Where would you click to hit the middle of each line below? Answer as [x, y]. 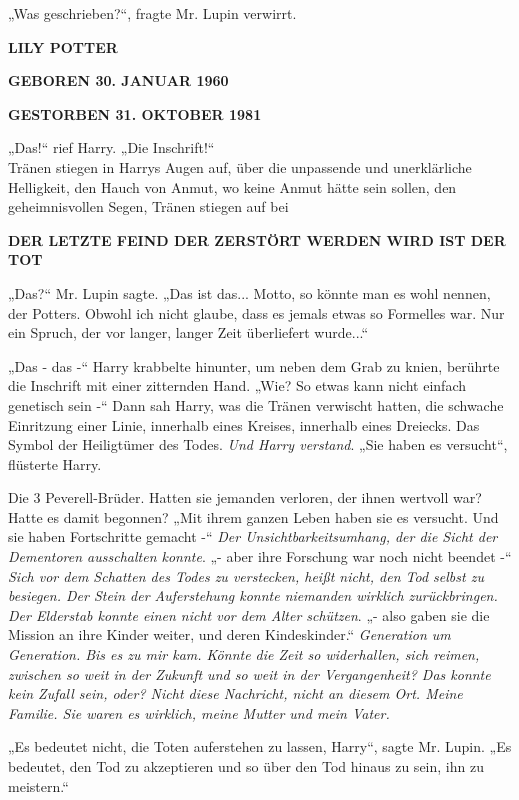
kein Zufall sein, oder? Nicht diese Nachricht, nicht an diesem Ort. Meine [235, 693]
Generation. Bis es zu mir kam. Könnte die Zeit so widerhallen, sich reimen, [244, 654]
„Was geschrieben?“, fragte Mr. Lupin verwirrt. [152, 13]
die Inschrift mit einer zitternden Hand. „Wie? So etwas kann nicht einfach [237, 385]
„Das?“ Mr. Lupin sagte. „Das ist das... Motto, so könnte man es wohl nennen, [249, 292]
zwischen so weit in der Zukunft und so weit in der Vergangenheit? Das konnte [249, 673]
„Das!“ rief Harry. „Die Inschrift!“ [111, 147]
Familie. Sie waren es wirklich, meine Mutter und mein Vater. [199, 712]
